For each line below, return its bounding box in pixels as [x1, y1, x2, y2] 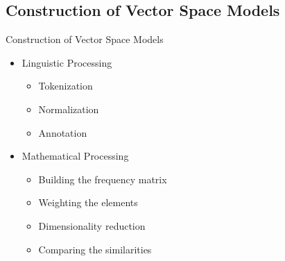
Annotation [38, 125, 87, 140]
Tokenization [38, 78, 93, 93]
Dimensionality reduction [38, 218, 146, 233]
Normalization [38, 101, 99, 116]
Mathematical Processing [21, 149, 129, 163]
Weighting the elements [38, 195, 138, 210]
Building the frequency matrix [38, 171, 167, 186]
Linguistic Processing [21, 55, 112, 69]
